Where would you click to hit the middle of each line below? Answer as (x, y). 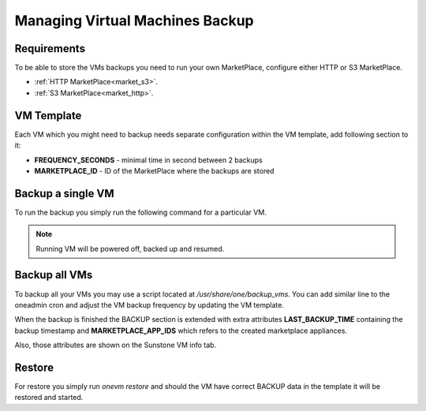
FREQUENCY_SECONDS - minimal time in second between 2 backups (149, 160)
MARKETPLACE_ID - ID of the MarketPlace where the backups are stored (154, 170)
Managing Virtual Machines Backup (134, 21)
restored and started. (49, 398)
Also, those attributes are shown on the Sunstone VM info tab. (116, 345)
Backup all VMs (54, 275)
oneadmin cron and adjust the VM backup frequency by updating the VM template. (149, 305)
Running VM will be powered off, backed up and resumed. (130, 248)
